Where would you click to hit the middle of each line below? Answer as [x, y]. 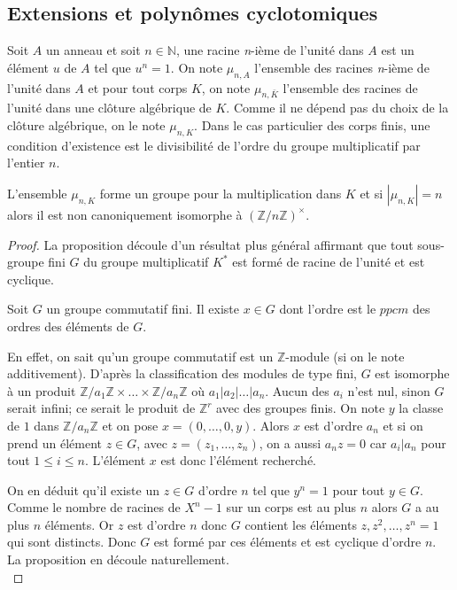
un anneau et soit [93, 50]
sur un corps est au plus [291, 507]
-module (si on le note [345, 356]
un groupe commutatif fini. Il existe [143, 309]
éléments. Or [79, 524]
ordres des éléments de [68, 326]
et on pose [130, 425]
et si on [403, 425]
